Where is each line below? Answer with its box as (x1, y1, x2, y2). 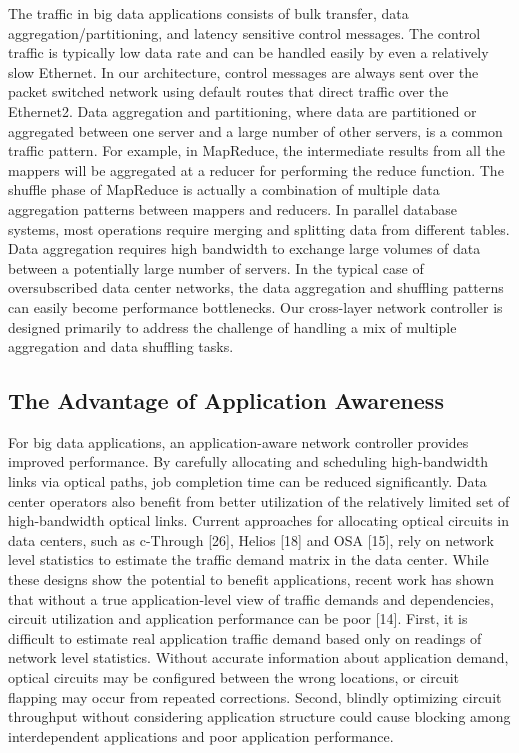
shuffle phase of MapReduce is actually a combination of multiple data (8, 179, 440, 200)
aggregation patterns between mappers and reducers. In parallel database (8, 198, 457, 219)
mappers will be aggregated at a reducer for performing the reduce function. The (8, 159, 504, 180)
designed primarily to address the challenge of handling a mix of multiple (8, 316, 457, 337)
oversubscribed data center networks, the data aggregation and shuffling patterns (8, 277, 504, 298)
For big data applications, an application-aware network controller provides (8, 431, 469, 452)
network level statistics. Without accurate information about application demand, (8, 647, 509, 668)
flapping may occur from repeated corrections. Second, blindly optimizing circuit (8, 686, 502, 707)
